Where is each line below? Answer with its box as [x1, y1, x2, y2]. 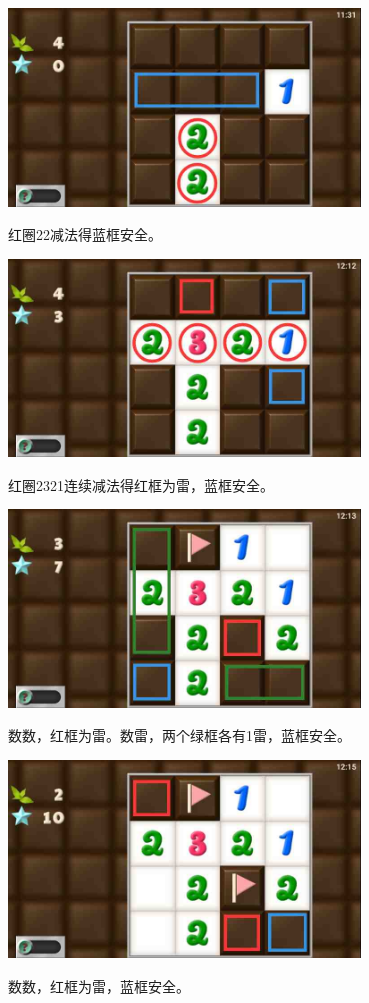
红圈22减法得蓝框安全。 [8, 224, 162, 245]
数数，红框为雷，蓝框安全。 [8, 975, 190, 996]
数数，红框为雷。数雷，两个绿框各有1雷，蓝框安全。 [8, 725, 351, 746]
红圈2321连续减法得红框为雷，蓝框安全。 [8, 474, 274, 495]
